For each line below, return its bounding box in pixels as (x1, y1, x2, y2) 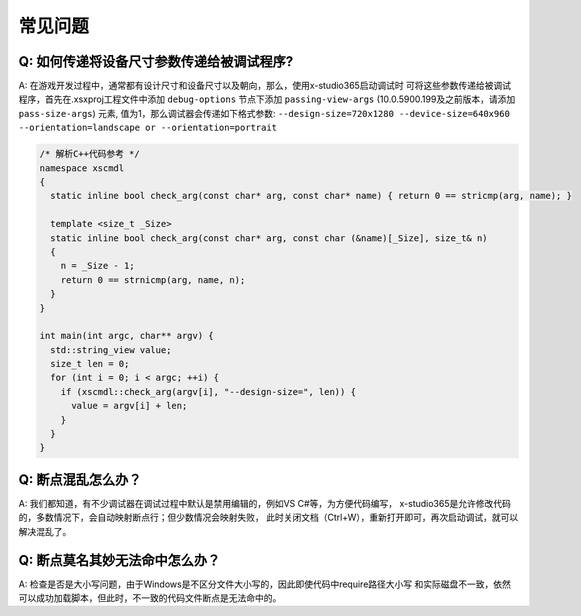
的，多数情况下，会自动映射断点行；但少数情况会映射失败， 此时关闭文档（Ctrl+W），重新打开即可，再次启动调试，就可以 (18, 511, 519, 524)
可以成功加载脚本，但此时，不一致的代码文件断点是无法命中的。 (18, 592, 282, 604)
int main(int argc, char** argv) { (39, 330, 214, 342)
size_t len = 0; (50, 358, 130, 370)
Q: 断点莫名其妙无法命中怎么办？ (18, 551, 221, 569)
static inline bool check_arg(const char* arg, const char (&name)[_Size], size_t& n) (50, 232, 489, 244)
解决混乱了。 (18, 525, 72, 537)
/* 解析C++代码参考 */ (39, 148, 140, 160)
